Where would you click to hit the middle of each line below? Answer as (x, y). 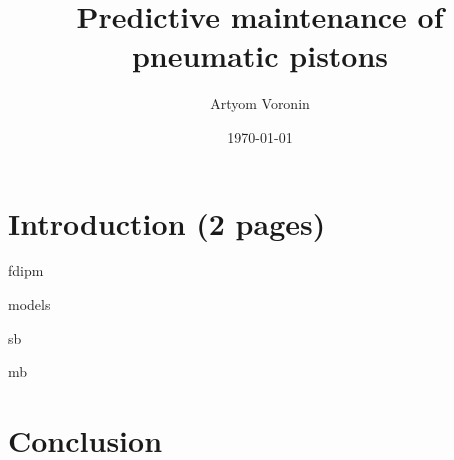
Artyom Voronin (260, 103)
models (29, 304)
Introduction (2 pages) (167, 222)
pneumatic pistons (260, 55)
